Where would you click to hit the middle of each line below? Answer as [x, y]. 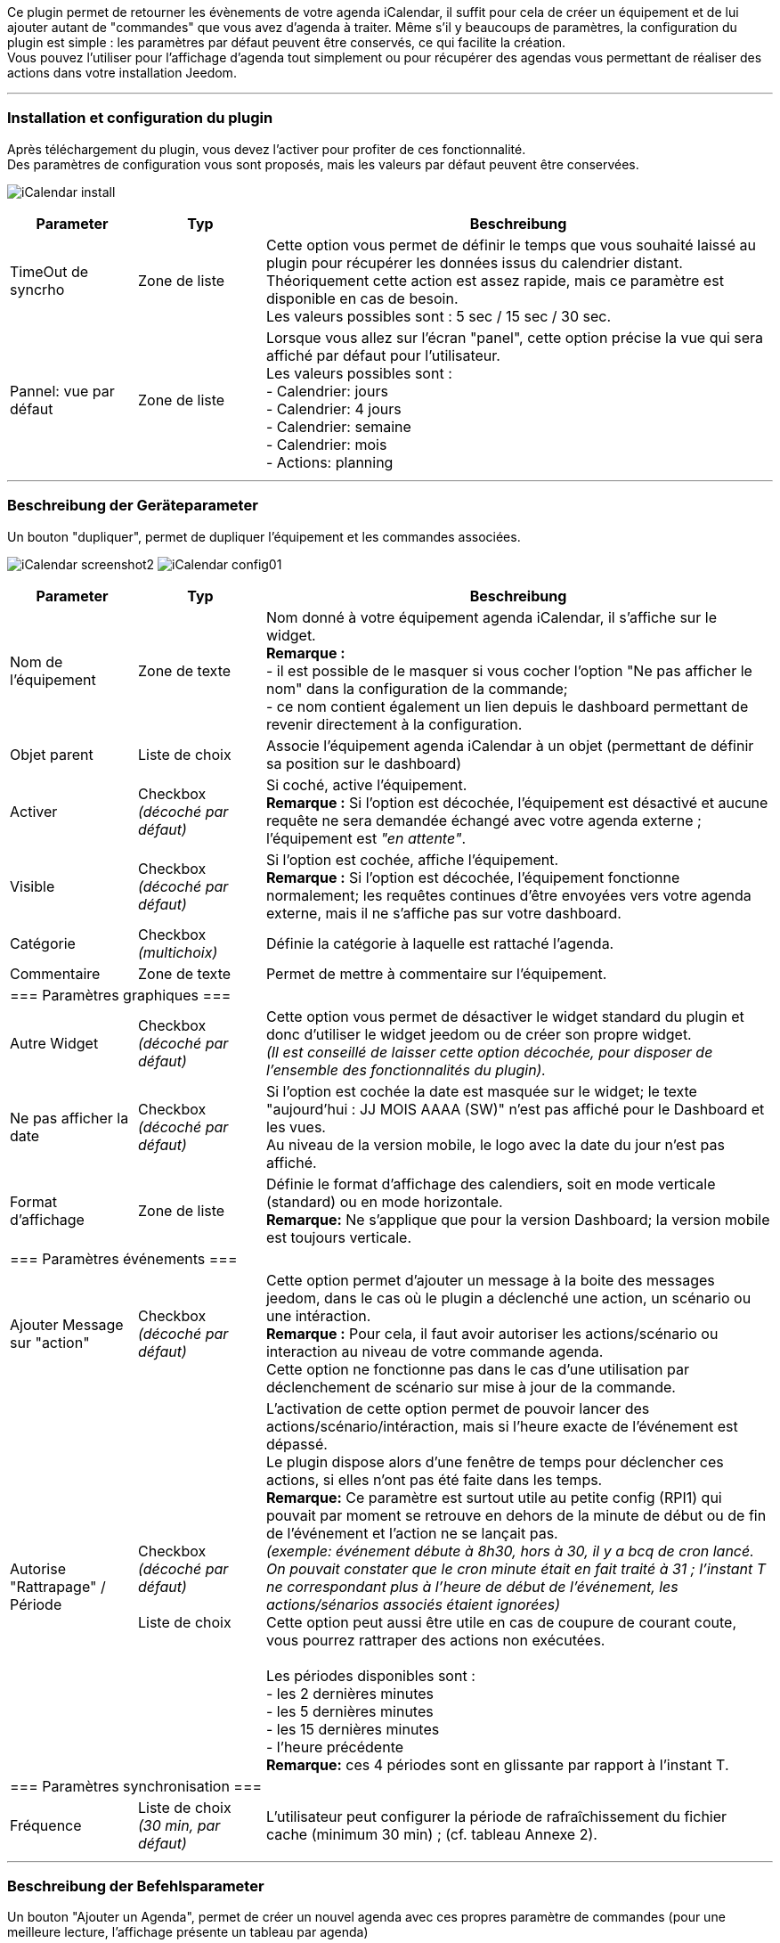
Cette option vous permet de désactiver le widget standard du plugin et [505, 1016]
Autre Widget [54, 1043]
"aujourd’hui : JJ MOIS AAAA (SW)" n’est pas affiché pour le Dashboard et [515, 1109]
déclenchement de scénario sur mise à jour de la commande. [471, 1387]
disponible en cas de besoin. [362, 298]
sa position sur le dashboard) [364, 763]
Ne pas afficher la [69, 1118]
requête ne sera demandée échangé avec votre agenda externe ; [483, 820]
